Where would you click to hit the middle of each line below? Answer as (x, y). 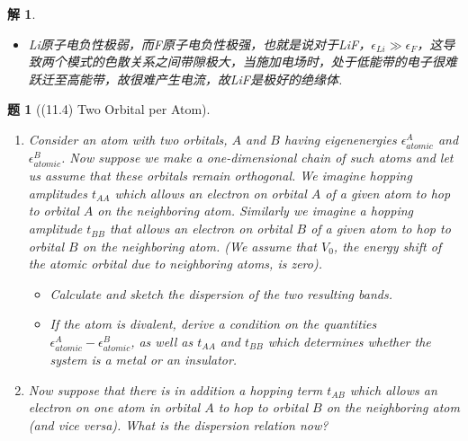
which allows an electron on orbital (211, 193)
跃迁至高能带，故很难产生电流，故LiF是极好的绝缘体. (185, 79)
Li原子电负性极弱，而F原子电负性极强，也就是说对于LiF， (200, 44)
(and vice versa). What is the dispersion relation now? (178, 424)
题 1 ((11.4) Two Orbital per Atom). (109, 109)
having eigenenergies (340, 139)
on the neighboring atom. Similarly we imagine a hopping (255, 211)
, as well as (162, 342)
